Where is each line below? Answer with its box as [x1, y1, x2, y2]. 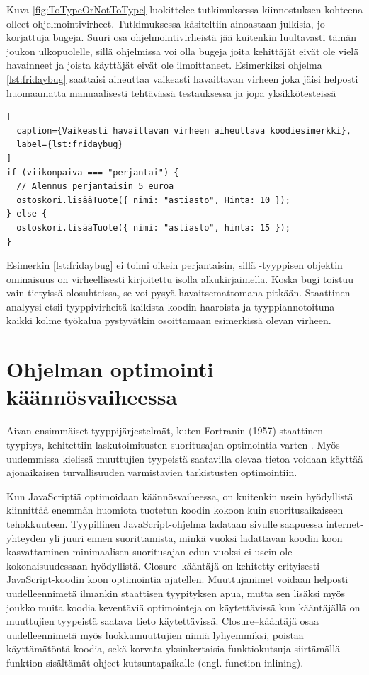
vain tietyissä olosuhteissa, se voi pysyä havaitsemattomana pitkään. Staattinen [6, 285, 351, 300]
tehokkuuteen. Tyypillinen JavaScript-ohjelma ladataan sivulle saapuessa [6, 516, 323, 531]
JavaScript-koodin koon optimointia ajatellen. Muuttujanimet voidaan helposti [6, 572, 348, 587]
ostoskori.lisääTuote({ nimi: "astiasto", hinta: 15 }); [16, 222, 290, 233]
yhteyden [6, 530, 46, 545]
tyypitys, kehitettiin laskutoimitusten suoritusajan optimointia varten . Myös [6, 437, 340, 451]
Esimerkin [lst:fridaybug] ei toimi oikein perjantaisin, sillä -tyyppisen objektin [6, 258, 343, 272]
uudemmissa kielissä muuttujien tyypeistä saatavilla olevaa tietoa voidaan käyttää [6, 451, 363, 466]
